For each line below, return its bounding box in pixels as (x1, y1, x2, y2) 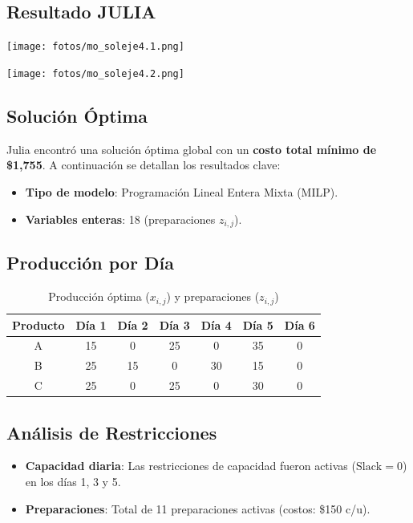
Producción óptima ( (48, 288, 150, 305)
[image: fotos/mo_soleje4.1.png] (6, 41, 184, 53)
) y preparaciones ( (166, 288, 260, 305)
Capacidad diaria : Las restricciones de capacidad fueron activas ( (25, 457, 356, 474)
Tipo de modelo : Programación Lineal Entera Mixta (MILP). (25, 183, 338, 200)
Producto (12, 316, 65, 333)
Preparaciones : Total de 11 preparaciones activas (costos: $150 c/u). (25, 500, 370, 517)
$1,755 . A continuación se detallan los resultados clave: (6, 156, 281, 173)
